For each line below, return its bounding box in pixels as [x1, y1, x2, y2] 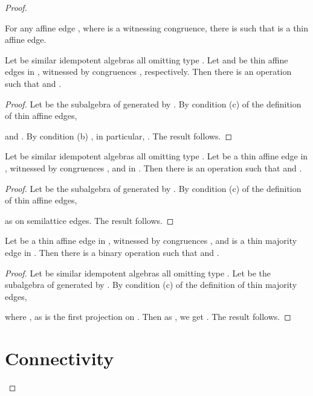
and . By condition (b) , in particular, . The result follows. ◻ [5, 129, 233, 142]
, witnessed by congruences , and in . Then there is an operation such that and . [5, 161, 302, 174]
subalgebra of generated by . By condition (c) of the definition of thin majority [5, 278, 297, 291]
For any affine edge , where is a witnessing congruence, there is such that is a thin [5, 21, 309, 34]
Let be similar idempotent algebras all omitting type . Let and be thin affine [5, 53, 288, 66]
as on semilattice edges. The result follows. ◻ [5, 214, 174, 226]
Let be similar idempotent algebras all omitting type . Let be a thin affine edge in [5, 150, 308, 162]
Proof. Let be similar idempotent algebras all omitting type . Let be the [5, 266, 271, 279]
